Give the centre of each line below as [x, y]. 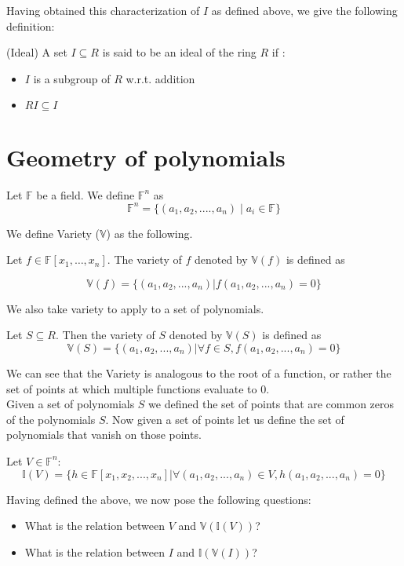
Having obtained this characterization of [103, 10]
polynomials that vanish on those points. [104, 435]
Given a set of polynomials [71, 404]
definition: [31, 26]
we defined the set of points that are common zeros [271, 404]
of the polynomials [51, 419]
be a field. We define [86, 194]
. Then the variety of [105, 335]
